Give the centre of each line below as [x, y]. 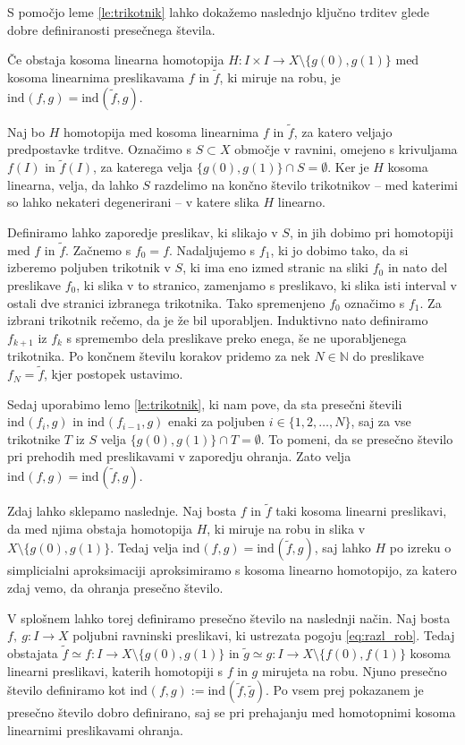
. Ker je [348, 167]
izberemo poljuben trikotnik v [89, 267]
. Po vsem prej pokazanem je [344, 690]
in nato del [418, 267]
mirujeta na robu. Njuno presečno [354, 670]
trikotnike [34, 438]
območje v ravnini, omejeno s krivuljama [346, 149]
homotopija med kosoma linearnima [161, 131]
